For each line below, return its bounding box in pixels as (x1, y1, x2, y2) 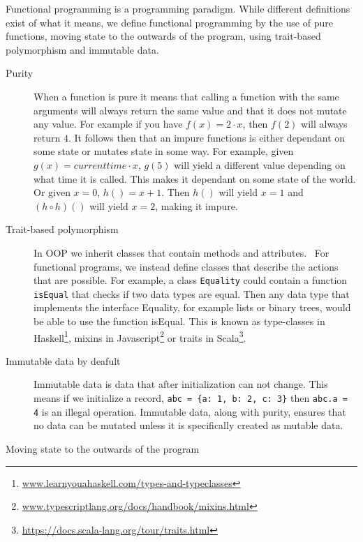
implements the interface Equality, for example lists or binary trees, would (34, 300, 351, 315)
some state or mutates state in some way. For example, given (34, 144, 294, 158)
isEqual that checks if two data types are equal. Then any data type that (34, 286, 350, 301)
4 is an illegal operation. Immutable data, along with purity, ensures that (34, 404, 346, 419)
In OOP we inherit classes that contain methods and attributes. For (34, 245, 329, 259)
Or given (34, 185, 71, 200)
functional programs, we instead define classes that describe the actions (34, 259, 339, 273)
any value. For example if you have (34, 116, 183, 131)
